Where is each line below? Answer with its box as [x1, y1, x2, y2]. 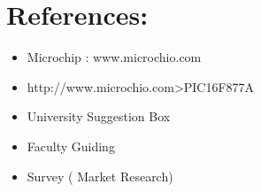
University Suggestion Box [27, 107, 171, 126]
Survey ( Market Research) [27, 166, 173, 185]
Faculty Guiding [27, 136, 115, 155]
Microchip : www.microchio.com [27, 48, 202, 66]
